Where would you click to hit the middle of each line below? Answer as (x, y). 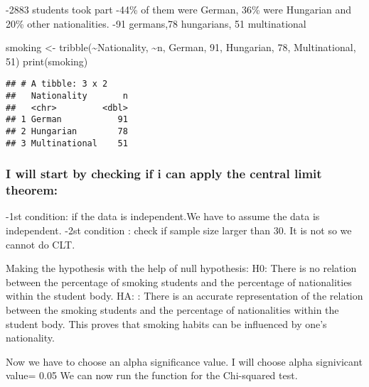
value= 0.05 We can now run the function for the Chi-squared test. (152, 375)
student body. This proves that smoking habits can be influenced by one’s (166, 323)
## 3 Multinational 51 (67, 143)
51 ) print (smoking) (47, 61)
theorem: (32, 190)
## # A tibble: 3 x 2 (57, 84)
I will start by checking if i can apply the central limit (164, 174)
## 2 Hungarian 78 (67, 131)
